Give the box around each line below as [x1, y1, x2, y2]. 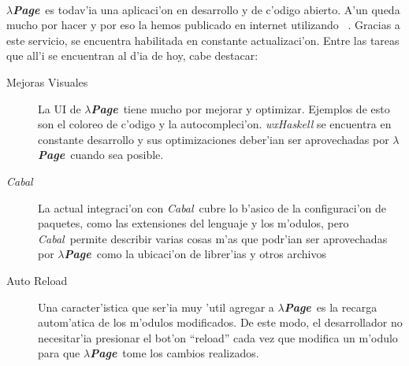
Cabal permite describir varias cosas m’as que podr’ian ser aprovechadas [38, 230, 388, 246]
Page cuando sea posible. [38, 146, 164, 163]
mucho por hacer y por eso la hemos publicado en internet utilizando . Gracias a [6, 17, 400, 33]
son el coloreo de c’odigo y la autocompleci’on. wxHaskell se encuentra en [38, 116, 392, 132]
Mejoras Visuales [6, 73, 88, 90]
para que [38, 345, 80, 361]
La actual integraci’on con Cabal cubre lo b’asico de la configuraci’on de [38, 199, 387, 216]
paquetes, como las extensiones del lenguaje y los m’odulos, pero [38, 215, 349, 231]
